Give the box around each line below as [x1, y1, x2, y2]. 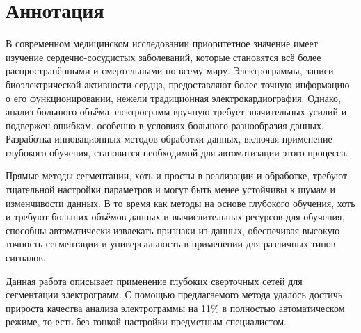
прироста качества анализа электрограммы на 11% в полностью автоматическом [6, 300, 345, 315]
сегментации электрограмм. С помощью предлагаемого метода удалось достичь [6, 287, 343, 302]
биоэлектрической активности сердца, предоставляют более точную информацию [6, 76, 350, 91]
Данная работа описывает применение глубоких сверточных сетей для [6, 273, 303, 288]
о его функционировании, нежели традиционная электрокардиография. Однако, [6, 90, 341, 105]
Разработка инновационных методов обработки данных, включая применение [6, 131, 332, 146]
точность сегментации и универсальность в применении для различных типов [6, 236, 336, 251]
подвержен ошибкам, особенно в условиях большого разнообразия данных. [6, 117, 324, 132]
